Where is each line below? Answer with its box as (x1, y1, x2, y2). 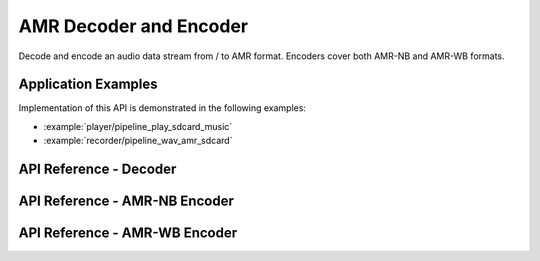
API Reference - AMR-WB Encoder (18, 225, 238, 242)
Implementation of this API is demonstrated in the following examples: (18, 102, 307, 114)
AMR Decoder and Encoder (18, 15, 249, 37)
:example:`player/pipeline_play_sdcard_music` (43, 120, 233, 132)
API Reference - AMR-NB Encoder (18, 193, 234, 210)
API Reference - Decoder (18, 161, 177, 178)
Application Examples (18, 76, 159, 93)
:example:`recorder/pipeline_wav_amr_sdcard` (43, 135, 233, 147)
